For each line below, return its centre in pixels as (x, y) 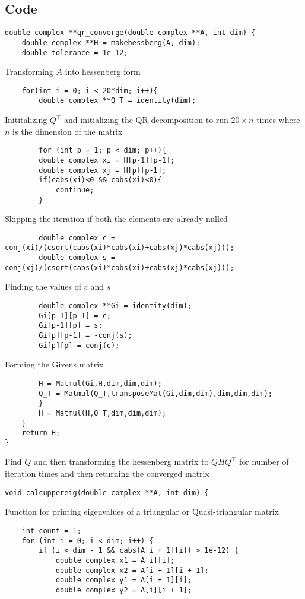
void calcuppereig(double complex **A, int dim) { (107, 492)
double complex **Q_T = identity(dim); (117, 101)
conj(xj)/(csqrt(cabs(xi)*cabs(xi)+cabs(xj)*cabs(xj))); (120, 267)
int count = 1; (51, 530)
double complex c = (77, 238)
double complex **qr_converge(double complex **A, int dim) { (130, 33)
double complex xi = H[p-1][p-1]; (107, 160)
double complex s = (77, 258)
